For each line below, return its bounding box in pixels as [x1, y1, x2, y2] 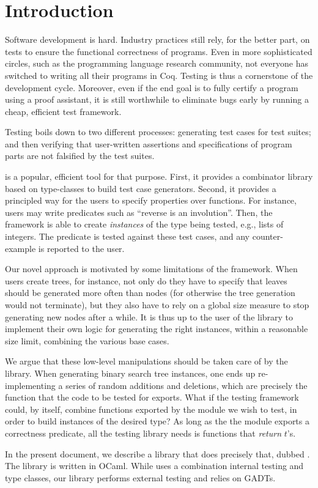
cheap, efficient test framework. [5, 105, 122, 117]
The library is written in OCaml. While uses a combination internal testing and [5, 459, 304, 472]
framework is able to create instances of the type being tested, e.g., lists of [5, 218, 284, 231]
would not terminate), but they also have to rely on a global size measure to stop [5, 298, 309, 311]
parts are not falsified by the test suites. [5, 149, 155, 162]
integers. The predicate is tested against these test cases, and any [5, 230, 250, 243]
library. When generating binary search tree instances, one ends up [5, 366, 256, 379]
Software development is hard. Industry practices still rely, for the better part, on [5, 33, 310, 46]
